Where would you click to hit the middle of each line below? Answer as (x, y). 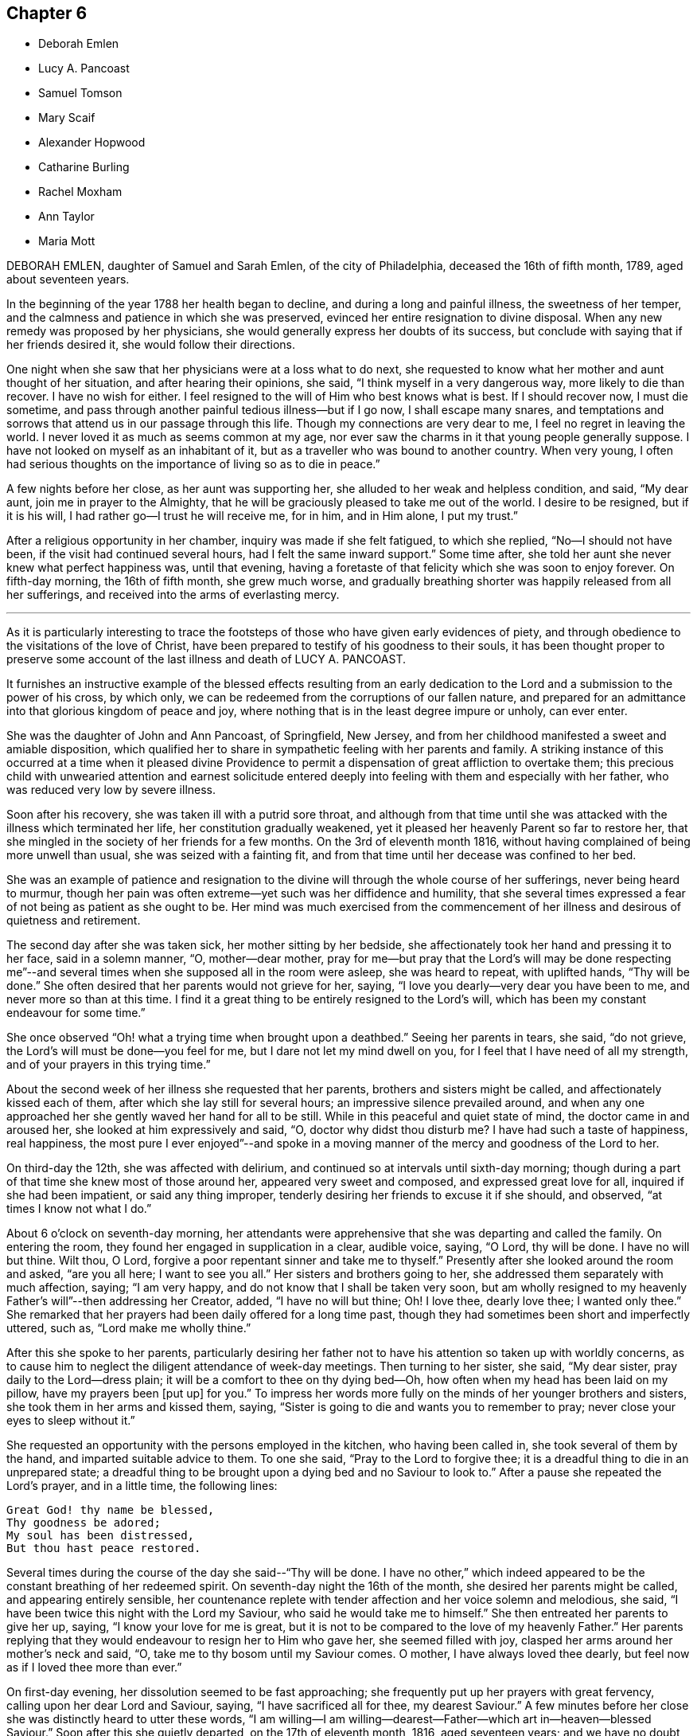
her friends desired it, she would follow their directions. (151, 345)
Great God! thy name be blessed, (111, 1510)
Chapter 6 (47, 13)
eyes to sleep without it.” (71, 1421)
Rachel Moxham (80, 192)
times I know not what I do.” (79, 1209)
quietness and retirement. (74, 921)
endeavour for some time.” (76, 1013)
